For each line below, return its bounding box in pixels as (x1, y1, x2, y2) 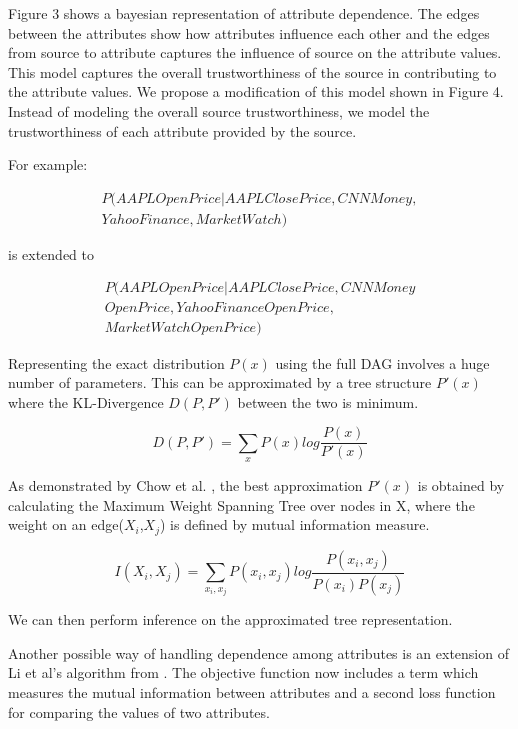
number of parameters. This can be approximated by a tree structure (8, 372, 432, 393)
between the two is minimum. (237, 391, 419, 412)
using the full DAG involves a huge (275, 352, 490, 373)
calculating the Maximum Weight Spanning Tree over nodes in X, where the (8, 494, 475, 515)
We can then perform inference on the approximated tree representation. (8, 609, 453, 630)
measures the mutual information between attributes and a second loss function (8, 682, 496, 703)
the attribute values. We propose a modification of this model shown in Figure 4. (8, 81, 504, 102)
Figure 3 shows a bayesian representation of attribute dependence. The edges (8, 3, 480, 23)
